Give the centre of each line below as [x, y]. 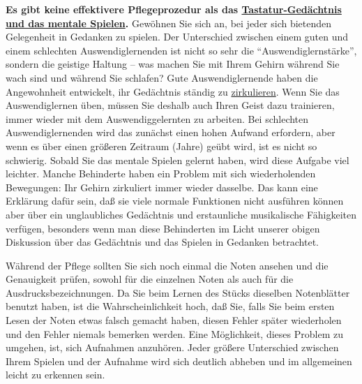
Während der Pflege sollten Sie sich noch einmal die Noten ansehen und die [167, 265]
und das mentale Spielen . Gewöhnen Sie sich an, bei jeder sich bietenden [169, 23]
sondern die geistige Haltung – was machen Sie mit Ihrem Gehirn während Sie [173, 64]
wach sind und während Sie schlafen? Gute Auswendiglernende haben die [162, 77]
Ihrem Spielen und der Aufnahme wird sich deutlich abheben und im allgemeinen [179, 361]
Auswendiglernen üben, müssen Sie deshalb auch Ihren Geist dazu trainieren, [170, 105]
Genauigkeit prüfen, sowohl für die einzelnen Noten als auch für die [150, 279]
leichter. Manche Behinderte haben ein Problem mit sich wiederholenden [161, 173]
